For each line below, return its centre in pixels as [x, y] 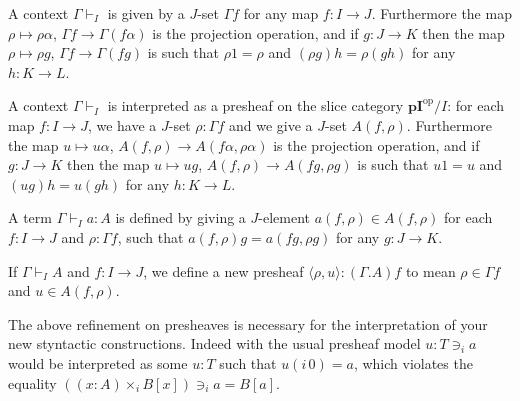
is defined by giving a [180, 217]
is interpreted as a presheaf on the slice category [255, 105]
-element [284, 217]
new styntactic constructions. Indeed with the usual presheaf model [214, 343]
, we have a [122, 124]
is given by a [146, 13]
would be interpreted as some [98, 362]
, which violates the [413, 362]
